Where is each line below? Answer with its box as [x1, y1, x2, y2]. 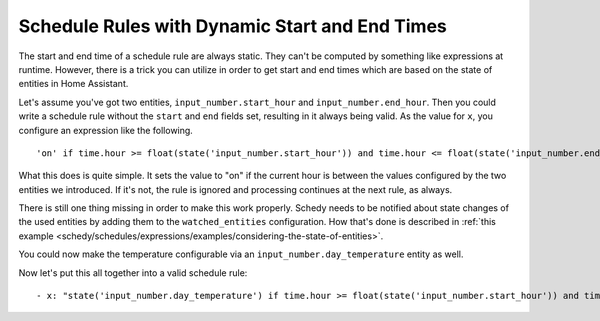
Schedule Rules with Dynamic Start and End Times [18, 15, 447, 37]
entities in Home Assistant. [18, 78, 129, 90]
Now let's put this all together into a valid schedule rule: [18, 266, 248, 279]
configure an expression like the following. [18, 124, 194, 136]
